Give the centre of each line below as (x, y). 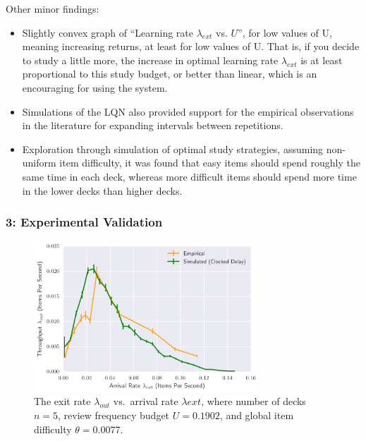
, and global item (257, 415)
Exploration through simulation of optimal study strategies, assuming (173, 149)
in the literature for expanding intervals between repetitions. (153, 125)
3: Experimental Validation (84, 222)
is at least (322, 60)
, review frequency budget (114, 415)
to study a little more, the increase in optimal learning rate (150, 60)
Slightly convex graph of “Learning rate (108, 32)
